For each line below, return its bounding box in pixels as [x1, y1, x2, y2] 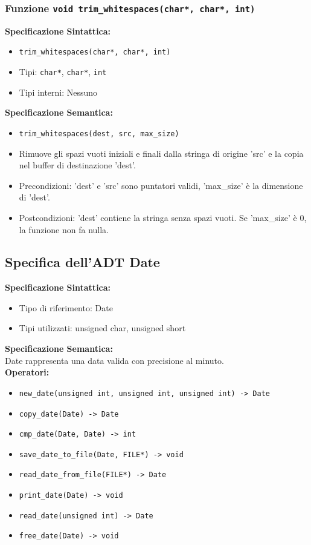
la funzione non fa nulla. [19, 223, 109, 236]
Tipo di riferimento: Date [19, 301, 113, 314]
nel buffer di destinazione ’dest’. [19, 159, 136, 171]
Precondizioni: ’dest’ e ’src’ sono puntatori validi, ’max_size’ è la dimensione [19, 179, 303, 191]
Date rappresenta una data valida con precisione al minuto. [5, 354, 224, 366]
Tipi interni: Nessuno [19, 85, 98, 98]
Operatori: [5, 366, 50, 378]
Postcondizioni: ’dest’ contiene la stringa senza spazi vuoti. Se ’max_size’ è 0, [19, 211, 307, 223]
